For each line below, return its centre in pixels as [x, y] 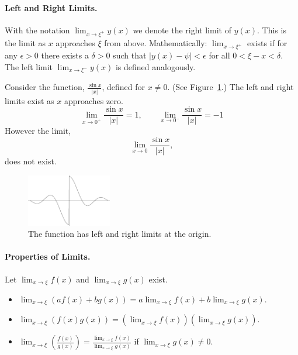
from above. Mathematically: [156, 42]
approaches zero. [93, 100]
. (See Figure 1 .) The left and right [231, 87]
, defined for [124, 87]
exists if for [267, 42]
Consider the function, [45, 87]
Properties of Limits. [48, 256]
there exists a [65, 55]
